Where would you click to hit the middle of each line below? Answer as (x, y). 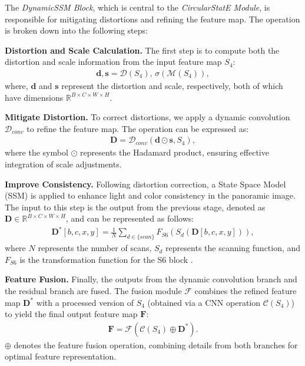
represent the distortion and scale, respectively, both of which (172, 85)
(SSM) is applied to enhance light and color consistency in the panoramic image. (150, 195)
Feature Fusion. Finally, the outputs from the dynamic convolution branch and (151, 279)
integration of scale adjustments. (63, 164)
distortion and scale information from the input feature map (113, 62)
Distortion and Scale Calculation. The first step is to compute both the (142, 50)
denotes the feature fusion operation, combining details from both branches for (156, 344)
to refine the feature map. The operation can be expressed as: (138, 128)
